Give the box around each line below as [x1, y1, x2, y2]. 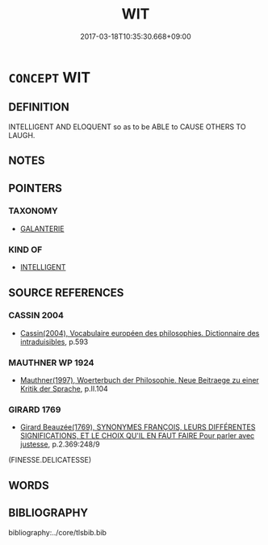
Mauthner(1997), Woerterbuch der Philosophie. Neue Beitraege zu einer [19, 375, 260, 385]
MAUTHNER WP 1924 [8, 357, 94, 368]
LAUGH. [8, 130, 36, 140]
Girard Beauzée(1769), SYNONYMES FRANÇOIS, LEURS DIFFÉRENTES [19, 422, 256, 432]
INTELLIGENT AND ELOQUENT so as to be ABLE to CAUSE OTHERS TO [8, 122, 246, 132]
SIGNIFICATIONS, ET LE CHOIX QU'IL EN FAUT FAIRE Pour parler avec [19, 431, 255, 441]
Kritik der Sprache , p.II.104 [19, 384, 109, 394]
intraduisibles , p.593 [19, 337, 89, 346]
